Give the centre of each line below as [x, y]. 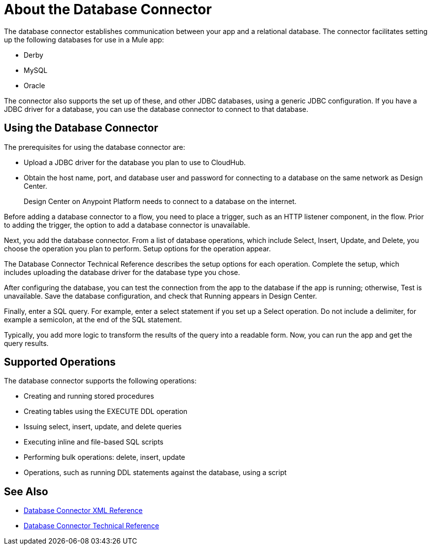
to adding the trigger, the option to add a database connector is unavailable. [127, 225]
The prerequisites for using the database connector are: [95, 147]
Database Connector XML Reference [83, 511]
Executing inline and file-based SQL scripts [94, 442]
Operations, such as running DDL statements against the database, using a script [155, 473]
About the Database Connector [108, 9]
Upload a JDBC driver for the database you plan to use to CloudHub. [135, 162]
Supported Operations [60, 362]
